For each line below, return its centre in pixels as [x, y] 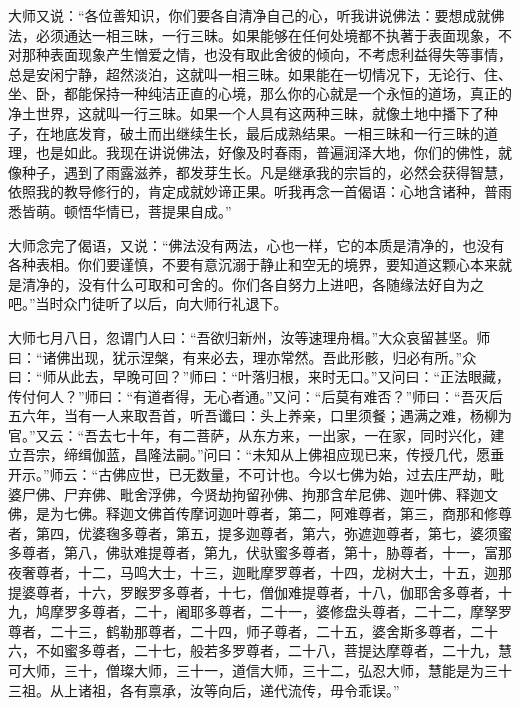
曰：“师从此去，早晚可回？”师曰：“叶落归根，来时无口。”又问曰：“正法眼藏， [259, 376]
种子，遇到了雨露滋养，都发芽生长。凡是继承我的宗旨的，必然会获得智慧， [266, 171]
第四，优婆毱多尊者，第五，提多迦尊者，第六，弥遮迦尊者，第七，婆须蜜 [273, 532]
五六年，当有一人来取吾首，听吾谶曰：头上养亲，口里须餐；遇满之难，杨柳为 [260, 415]
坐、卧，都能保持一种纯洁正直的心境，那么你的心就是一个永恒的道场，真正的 [260, 93]
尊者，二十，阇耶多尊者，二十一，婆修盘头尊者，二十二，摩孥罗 [301, 611]
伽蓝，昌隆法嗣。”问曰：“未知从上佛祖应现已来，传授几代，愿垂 [298, 454]
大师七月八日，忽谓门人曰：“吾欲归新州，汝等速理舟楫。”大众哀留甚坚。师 [249, 336]
